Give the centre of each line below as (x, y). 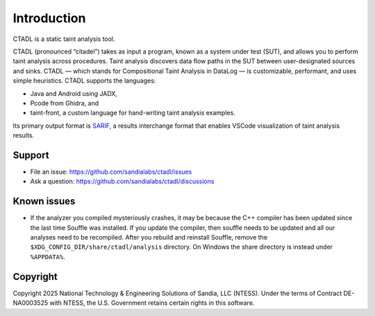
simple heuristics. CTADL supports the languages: (84, 81)
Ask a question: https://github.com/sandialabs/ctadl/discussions (122, 181)
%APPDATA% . (48, 256)
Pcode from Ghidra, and (65, 103)
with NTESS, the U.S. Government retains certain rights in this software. (152, 303)
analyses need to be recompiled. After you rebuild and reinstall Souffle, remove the (149, 238)
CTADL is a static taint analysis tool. (64, 39)
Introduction (49, 18)
